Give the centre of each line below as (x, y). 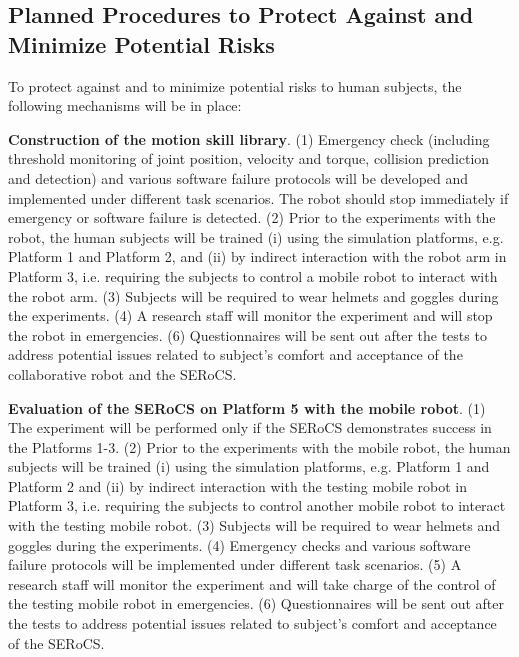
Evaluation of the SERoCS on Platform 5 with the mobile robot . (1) (247, 407)
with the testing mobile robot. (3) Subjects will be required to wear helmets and (254, 525)
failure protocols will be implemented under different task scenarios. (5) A (235, 564)
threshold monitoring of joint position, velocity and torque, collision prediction (249, 158)
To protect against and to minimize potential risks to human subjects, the (235, 85)
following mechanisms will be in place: (125, 105)
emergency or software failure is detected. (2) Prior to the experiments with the (252, 217)
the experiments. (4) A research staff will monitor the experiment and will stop (250, 315)
